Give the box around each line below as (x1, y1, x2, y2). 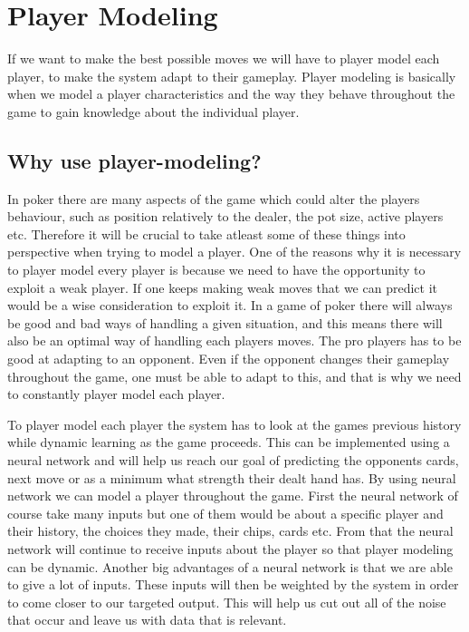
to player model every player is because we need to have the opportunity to (7, 260, 426, 279)
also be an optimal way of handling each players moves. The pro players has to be (7, 331, 462, 350)
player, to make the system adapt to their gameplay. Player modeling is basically (7, 66, 456, 85)
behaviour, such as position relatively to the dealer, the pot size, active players (7, 207, 444, 226)
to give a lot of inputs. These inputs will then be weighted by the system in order (7, 575, 459, 594)
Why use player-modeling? (7, 146, 262, 174)
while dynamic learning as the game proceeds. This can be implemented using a (7, 433, 450, 452)
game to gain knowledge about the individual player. (7, 102, 300, 121)
